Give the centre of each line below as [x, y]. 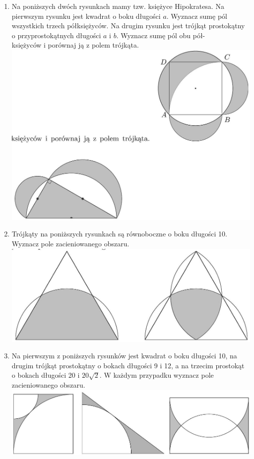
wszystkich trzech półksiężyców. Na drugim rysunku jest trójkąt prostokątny [128, 26]
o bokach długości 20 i [46, 375]
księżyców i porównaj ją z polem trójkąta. [75, 45]
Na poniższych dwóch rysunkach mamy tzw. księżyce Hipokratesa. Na [118, 6]
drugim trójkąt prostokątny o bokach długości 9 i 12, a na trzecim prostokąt [128, 365]
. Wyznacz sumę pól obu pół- [161, 35]
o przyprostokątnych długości [56, 35]
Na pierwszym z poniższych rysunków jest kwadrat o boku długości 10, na [124, 356]
